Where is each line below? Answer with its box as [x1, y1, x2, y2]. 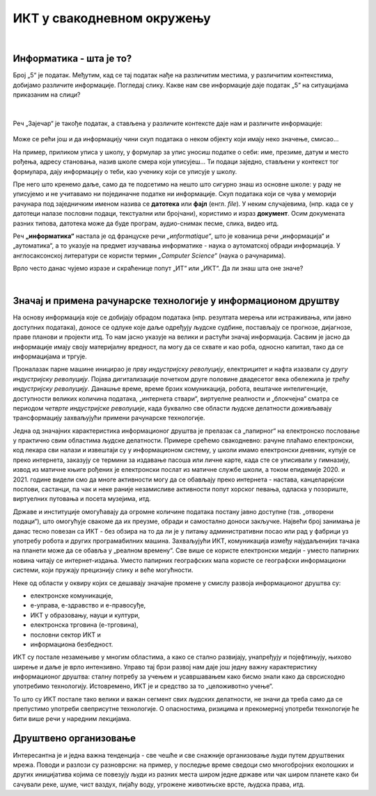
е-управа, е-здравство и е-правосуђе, [30, 601, 146, 610]
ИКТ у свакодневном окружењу [13, 10, 212, 26]
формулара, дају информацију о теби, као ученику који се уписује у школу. [13, 167, 237, 175]
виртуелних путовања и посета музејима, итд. [13, 495, 151, 503]
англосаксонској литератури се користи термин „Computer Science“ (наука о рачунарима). [13, 251, 286, 260]
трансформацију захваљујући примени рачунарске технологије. [13, 414, 205, 422]
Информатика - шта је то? [13, 53, 132, 65]
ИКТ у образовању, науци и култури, [30, 611, 141, 619]
